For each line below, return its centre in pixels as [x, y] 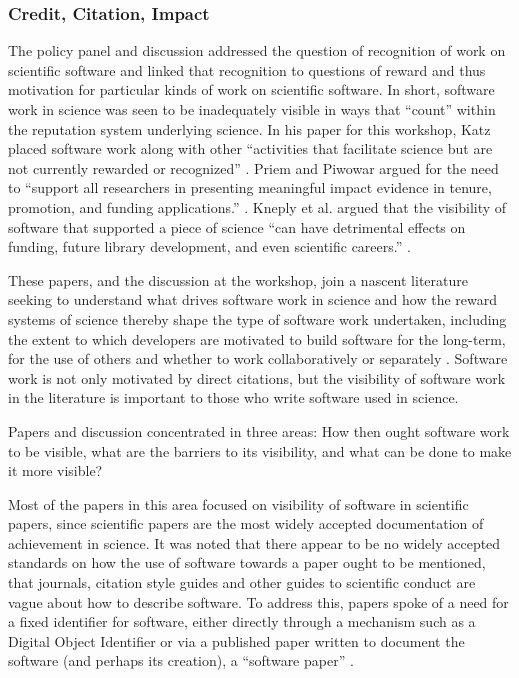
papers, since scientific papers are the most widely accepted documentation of [246, 523]
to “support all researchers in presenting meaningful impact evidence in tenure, [250, 187]
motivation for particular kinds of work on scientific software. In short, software [251, 89]
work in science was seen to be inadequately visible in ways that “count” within [252, 109]
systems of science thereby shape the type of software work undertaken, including [257, 318]
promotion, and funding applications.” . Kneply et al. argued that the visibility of [257, 206]
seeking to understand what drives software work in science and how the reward [253, 299]
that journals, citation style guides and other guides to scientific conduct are [242, 582]
